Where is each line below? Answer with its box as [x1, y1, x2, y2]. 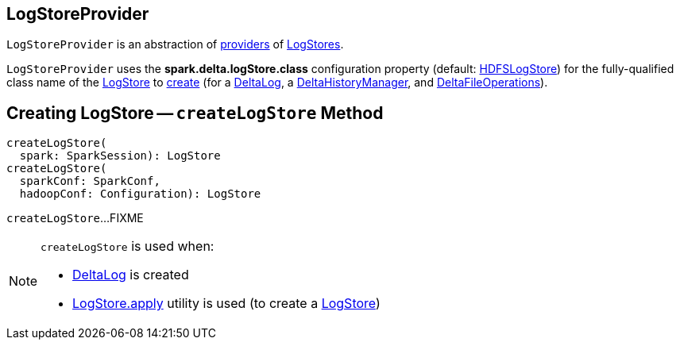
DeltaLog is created [72, 267, 189, 283]
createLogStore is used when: [41, 238, 214, 255]
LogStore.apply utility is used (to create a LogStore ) [72, 295, 381, 312]
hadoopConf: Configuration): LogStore [19, 187, 261, 201]
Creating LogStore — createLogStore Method [6, 102, 384, 123]
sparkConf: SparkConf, [19, 175, 160, 188]
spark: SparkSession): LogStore [19, 149, 221, 163]
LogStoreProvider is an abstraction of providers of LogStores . [6, 37, 344, 52]
